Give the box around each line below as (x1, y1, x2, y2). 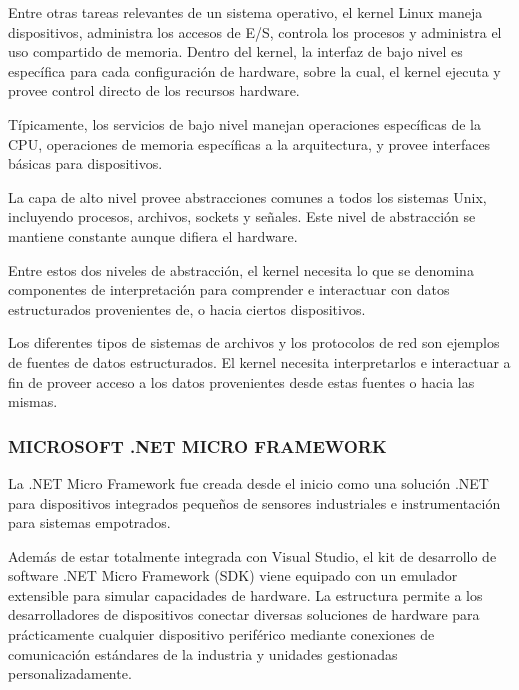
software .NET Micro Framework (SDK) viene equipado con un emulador (8, 565, 458, 586)
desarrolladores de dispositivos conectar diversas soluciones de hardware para (8, 604, 480, 625)
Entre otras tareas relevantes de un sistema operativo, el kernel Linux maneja (8, 2, 483, 22)
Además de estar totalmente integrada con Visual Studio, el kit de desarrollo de (8, 545, 497, 566)
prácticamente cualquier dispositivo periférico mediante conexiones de (8, 624, 435, 645)
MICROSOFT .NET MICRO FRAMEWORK (8, 433, 387, 458)
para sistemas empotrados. (8, 512, 171, 533)
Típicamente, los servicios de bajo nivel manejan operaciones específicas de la (8, 113, 481, 134)
